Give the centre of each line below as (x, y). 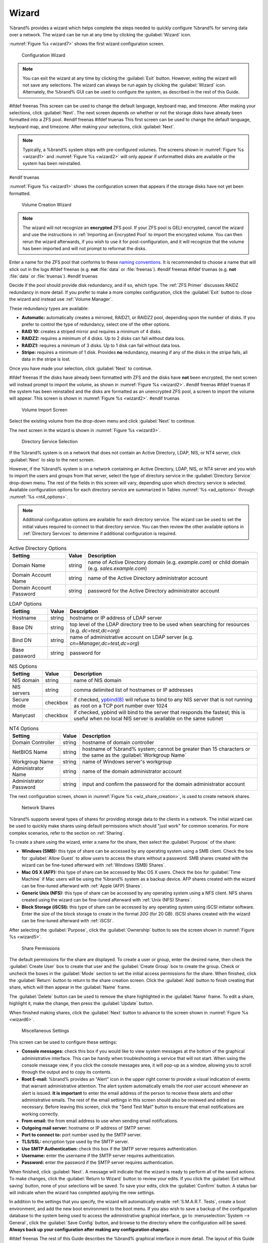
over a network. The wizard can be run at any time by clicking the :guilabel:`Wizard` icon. (100, 34)
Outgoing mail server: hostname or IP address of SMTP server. (86, 1128)
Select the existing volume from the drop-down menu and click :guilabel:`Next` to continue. (102, 421)
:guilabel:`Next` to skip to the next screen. (52, 459)
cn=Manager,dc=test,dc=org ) (105, 643)
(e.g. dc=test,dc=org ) (95, 630)
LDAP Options (26, 604)
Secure (21, 700)
